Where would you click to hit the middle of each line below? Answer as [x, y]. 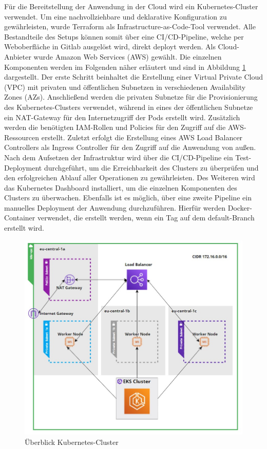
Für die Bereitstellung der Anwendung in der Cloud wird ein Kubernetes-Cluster [131, 6]
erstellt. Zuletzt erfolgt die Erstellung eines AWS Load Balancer [142, 137]
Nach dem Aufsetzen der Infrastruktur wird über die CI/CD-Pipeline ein [119, 157]
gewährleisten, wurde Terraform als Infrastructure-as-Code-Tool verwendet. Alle [130, 26]
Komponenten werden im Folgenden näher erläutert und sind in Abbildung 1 [125, 67]
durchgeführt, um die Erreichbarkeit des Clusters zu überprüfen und [151, 167]
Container [20, 218]
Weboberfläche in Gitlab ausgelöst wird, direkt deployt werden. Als [110, 46]
